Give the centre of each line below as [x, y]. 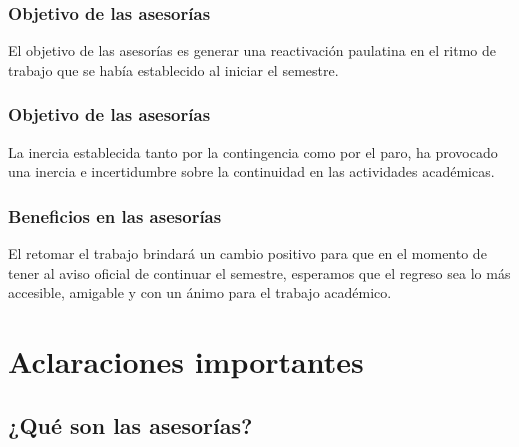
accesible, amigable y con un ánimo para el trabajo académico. [200, 292]
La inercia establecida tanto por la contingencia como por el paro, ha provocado [253, 151]
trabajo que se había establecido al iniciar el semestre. [173, 69]
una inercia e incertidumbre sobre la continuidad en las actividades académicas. [251, 171]
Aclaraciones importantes [186, 361]
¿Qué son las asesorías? [130, 424]
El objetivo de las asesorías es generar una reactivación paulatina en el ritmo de [252, 50]
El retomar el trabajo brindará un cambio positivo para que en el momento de [247, 253]
